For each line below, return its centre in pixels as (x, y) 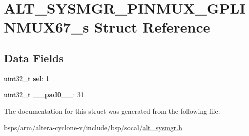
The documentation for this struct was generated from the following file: (112, 110)
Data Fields (34, 58)
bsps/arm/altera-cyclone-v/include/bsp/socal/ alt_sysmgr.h (93, 127)
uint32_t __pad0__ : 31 (44, 94)
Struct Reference (152, 27)
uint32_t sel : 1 (27, 78)
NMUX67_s (47, 27)
